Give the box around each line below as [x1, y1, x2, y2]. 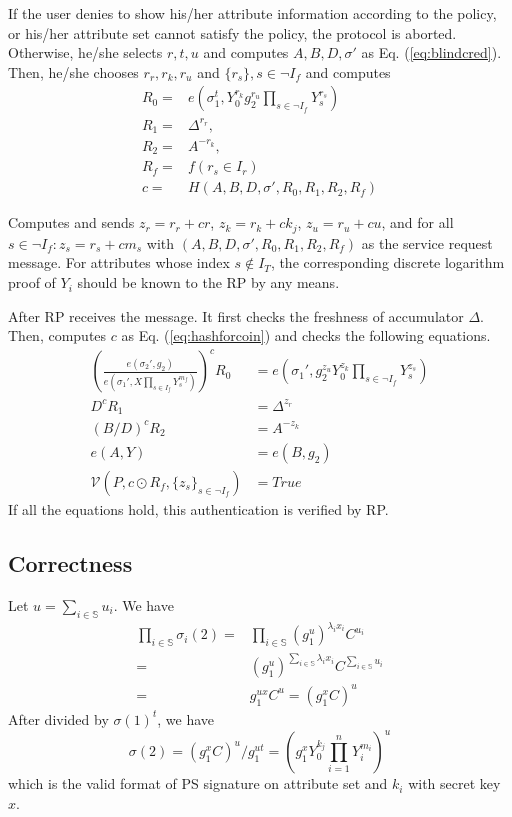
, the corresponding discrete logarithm [270, 252, 505, 273]
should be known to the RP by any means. [77, 272, 340, 293]
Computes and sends [8, 212, 135, 233]
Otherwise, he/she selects [8, 42, 163, 63]
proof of [8, 272, 56, 293]
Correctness [8, 547, 133, 578]
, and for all [381, 212, 454, 233]
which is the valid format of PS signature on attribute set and [8, 773, 388, 794]
